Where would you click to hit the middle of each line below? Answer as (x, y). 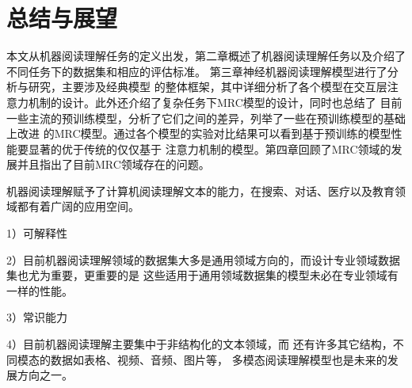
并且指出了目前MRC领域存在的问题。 (113, 164)
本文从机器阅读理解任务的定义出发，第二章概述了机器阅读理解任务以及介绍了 (206, 56)
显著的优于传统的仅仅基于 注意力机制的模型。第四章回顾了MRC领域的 (210, 148)
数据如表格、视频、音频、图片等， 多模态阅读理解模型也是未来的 (219, 359)
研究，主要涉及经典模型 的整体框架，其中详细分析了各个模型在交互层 (208, 87)
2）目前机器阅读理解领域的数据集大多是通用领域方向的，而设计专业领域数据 (203, 259)
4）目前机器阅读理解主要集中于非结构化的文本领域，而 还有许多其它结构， (200, 344)
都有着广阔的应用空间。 (78, 206)
